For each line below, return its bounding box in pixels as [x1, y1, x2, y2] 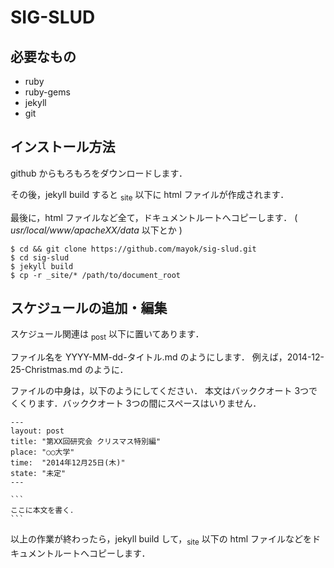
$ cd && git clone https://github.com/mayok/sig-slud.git [10, 244, 257, 254]
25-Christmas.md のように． [10, 364, 129, 376]
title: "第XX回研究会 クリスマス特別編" [10, 437, 162, 447]
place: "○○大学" [10, 447, 75, 458]
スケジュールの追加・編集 [10, 300, 168, 316]
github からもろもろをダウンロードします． [10, 167, 188, 179]
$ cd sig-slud [10, 252, 70, 263]
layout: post [10, 426, 65, 436]
